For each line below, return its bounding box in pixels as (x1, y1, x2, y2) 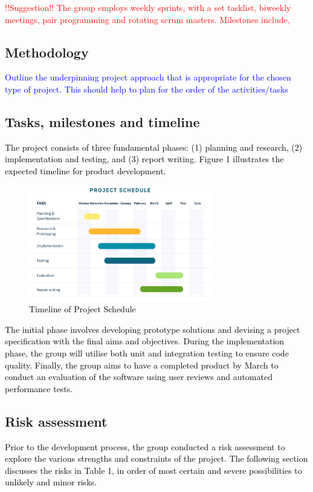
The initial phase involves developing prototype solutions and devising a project (5, 323, 300, 335)
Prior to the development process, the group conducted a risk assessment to (5, 440, 285, 453)
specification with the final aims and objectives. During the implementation (5, 335, 285, 347)
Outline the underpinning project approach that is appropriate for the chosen (5, 71, 291, 84)
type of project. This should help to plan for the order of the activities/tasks (5, 82, 288, 95)
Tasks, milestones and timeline (5, 112, 200, 131)
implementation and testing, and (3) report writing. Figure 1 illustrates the (5, 153, 284, 165)
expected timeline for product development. (5, 164, 166, 177)
